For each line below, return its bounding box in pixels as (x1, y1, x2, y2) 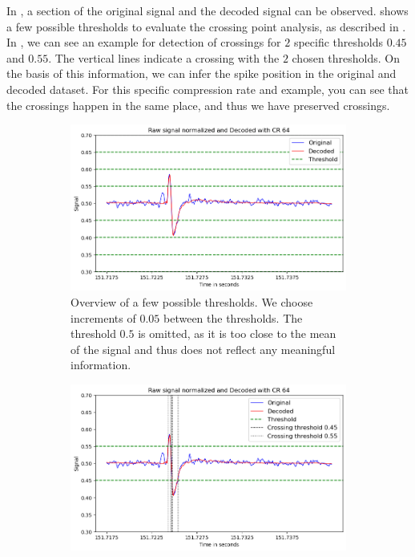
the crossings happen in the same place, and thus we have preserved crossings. (6, 96, 390, 113)
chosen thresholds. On (292, 49, 400, 66)
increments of (71, 309, 136, 326)
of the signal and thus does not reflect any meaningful (71, 340, 336, 357)
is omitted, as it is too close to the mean (138, 325, 336, 342)
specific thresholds (293, 34, 384, 51)
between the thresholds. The (163, 309, 303, 326)
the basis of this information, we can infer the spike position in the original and (6, 65, 397, 82)
